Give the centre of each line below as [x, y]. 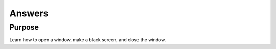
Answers [29, 13]
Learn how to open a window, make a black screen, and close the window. [88, 40]
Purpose [24, 27]
